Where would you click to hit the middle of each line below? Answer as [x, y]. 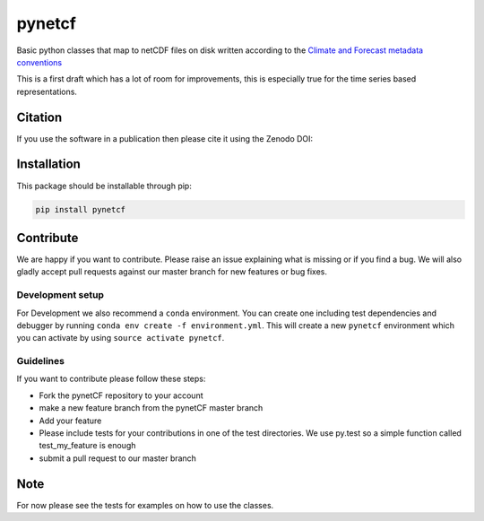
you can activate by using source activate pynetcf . [121, 338]
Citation [39, 117]
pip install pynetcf [80, 209]
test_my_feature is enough [87, 446]
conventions [39, 62]
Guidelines [40, 361]
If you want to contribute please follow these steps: [111, 379]
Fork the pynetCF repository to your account [121, 395]
